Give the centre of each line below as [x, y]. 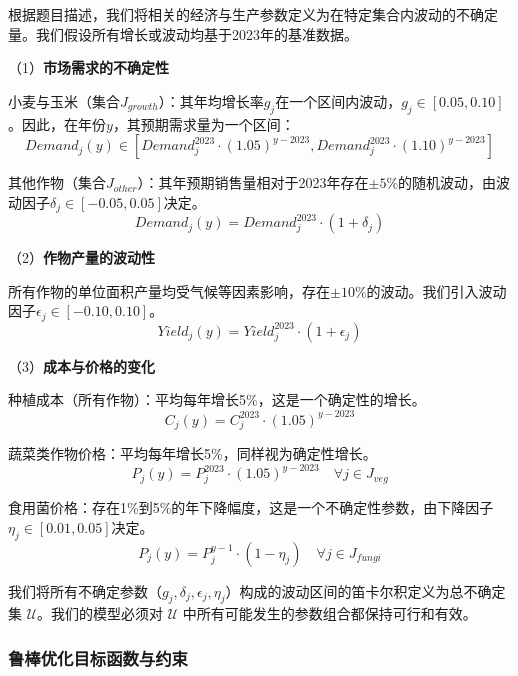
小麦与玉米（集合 [64, 100]
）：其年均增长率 [211, 100]
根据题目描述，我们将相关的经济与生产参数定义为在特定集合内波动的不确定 [253, 14]
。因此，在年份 [57, 123]
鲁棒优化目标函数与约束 [98, 657]
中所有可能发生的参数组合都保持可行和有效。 [329, 613]
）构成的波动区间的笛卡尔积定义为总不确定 [365, 590]
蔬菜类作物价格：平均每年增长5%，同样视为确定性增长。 [192, 453]
